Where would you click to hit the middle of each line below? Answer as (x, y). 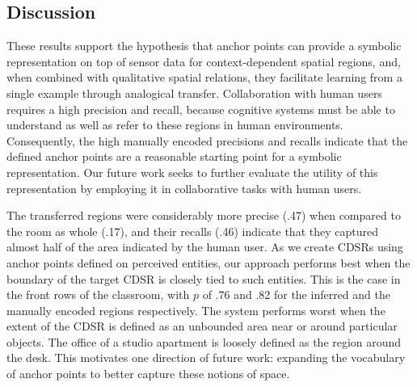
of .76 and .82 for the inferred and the (296, 294)
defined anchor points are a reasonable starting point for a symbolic (174, 156)
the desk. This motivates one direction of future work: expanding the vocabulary (206, 358)
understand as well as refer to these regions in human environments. (175, 125)
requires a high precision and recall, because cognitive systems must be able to (201, 109)
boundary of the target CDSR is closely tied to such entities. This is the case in (204, 278)
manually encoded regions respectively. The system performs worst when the (196, 310)
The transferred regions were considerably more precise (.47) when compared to (204, 215)
